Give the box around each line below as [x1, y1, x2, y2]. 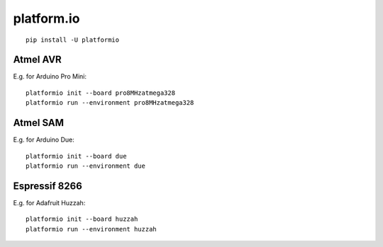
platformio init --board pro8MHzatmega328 [26, 88, 176, 97]
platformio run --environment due [26, 161, 145, 170]
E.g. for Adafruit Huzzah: [13, 198, 86, 207]
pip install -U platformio [26, 35, 120, 44]
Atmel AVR [13, 54, 62, 66]
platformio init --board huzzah [26, 215, 138, 223]
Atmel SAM [13, 117, 64, 129]
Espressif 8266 [13, 180, 83, 192]
